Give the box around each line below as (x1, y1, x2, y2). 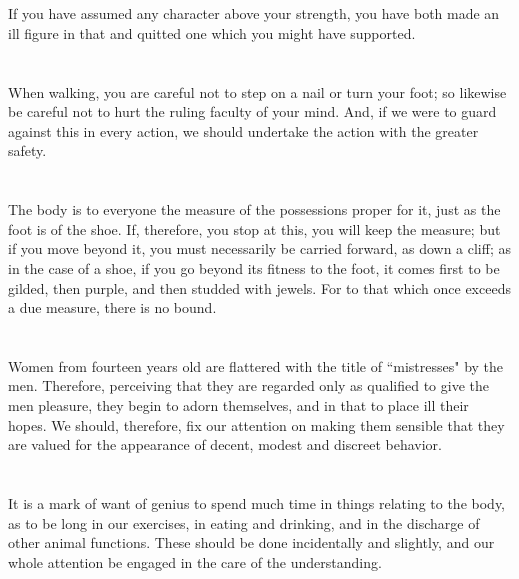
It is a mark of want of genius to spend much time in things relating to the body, (8, 493, 505, 514)
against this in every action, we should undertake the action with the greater (8, 120, 479, 141)
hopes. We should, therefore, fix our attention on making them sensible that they (8, 414, 505, 435)
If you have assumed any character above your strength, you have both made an (8, 3, 500, 24)
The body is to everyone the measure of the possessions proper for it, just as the (8, 199, 501, 220)
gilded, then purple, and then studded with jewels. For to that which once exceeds (8, 277, 511, 298)
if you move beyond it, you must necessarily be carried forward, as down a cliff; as (8, 238, 511, 259)
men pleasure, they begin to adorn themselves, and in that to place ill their (8, 395, 469, 416)
